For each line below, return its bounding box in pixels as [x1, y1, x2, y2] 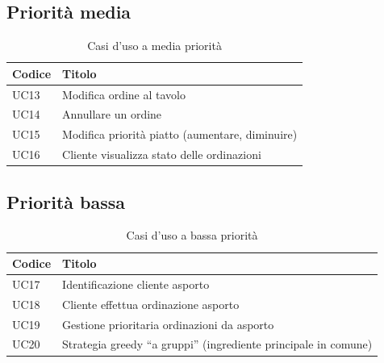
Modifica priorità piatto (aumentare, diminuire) [62, 126, 298, 143]
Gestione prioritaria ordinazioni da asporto [62, 315, 274, 332]
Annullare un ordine [62, 106, 162, 123]
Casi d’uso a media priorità [87, 37, 222, 54]
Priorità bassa [6, 189, 126, 214]
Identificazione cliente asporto [62, 275, 210, 292]
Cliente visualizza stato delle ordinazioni [62, 146, 261, 163]
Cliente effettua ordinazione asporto [62, 295, 240, 312]
